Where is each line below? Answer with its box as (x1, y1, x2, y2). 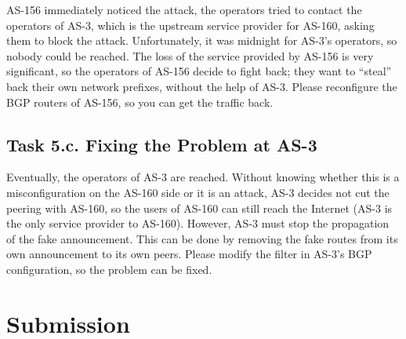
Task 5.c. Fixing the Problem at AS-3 (6, 132, 317, 156)
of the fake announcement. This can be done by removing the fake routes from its (6, 230, 398, 246)
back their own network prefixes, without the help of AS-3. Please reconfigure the (6, 78, 397, 94)
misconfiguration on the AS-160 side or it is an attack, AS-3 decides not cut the (6, 184, 390, 200)
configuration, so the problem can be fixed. (6, 261, 212, 277)
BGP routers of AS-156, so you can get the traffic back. (6, 93, 274, 110)
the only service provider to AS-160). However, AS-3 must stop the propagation (6, 215, 390, 231)
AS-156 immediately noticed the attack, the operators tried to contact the (6, 2, 362, 17)
